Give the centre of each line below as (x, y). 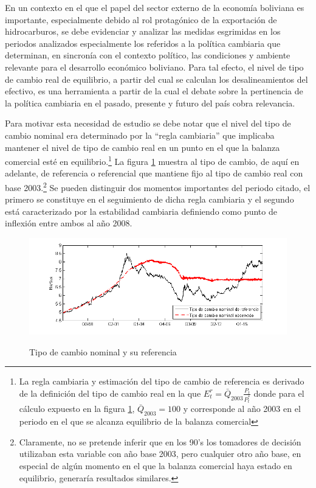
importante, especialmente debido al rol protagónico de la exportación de (141, 19)
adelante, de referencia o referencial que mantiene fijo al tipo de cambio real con (154, 173)
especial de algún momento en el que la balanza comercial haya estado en (156, 466)
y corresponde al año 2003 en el (242, 409)
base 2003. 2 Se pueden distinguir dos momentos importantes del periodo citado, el (158, 186)
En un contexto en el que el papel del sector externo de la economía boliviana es (155, 7)
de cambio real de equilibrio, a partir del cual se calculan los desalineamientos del (156, 79)
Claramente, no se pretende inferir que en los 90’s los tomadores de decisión (160, 441)
